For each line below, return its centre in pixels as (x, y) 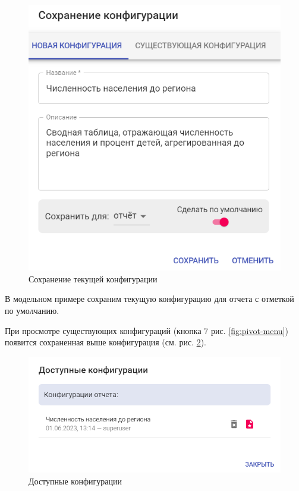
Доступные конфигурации (75, 481)
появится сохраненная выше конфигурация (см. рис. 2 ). (106, 342)
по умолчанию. (32, 310)
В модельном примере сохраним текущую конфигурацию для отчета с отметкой (149, 299)
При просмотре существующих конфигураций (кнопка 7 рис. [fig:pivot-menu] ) (147, 330)
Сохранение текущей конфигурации (93, 278)
